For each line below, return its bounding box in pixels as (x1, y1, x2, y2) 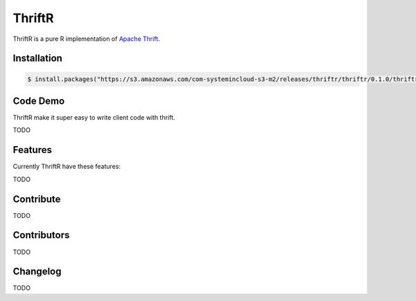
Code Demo (12, 95, 65, 107)
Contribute (12, 193, 61, 205)
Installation (12, 53, 62, 64)
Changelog (12, 266, 62, 277)
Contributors (12, 229, 70, 241)
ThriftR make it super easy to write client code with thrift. (12, 113, 175, 122)
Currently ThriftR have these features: (12, 163, 121, 171)
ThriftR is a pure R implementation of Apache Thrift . (12, 35, 160, 43)
